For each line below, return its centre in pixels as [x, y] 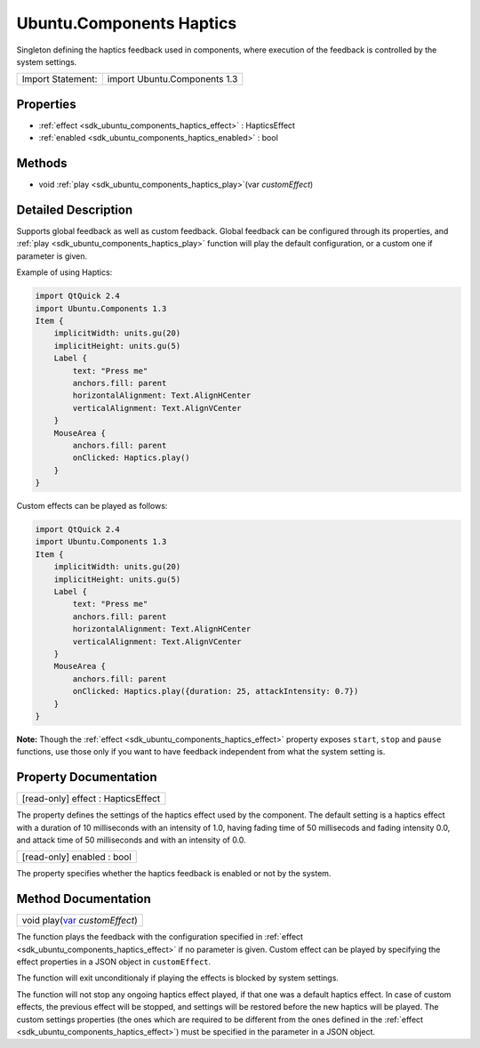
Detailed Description [75, 210]
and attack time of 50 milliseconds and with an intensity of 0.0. [131, 840]
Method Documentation [84, 899]
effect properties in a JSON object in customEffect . [114, 962]
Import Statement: [60, 79]
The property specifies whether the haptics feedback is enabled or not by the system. [174, 874]
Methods [42, 163]
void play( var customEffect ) [80, 921]
